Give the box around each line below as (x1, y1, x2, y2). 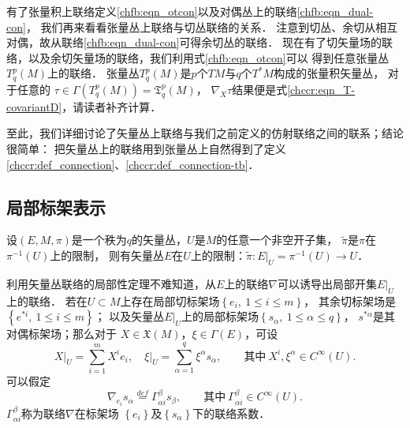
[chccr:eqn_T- (287, 81, 356, 97)
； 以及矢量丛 (94, 308, 165, 325)
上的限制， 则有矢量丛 (50, 247, 164, 263)
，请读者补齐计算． (61, 98, 162, 115)
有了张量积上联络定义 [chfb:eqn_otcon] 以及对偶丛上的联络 (6, 3, 297, 19)
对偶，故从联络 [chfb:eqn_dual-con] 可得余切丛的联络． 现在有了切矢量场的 (6, 34, 382, 51)
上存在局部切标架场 (120, 292, 220, 309)
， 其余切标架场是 (304, 292, 396, 309)
